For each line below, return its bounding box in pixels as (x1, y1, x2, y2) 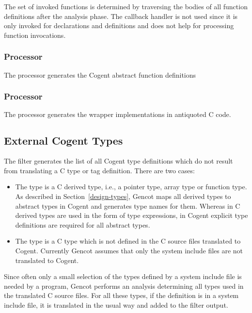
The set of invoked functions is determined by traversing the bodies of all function (4, 1, 248, 11)
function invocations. (4, 30, 66, 40)
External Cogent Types (4, 133, 123, 148)
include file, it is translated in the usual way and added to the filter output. (4, 299, 228, 310)
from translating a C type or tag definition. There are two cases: (4, 165, 195, 175)
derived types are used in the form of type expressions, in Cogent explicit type (15, 210, 248, 220)
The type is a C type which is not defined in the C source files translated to (15, 236, 241, 246)
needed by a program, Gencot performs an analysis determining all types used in (4, 280, 244, 291)
